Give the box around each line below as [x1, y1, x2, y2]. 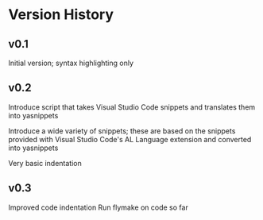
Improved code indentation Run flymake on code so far [8, 203, 188, 212]
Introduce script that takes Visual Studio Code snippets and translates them [8, 102, 256, 112]
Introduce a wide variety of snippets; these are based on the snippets [8, 125, 236, 136]
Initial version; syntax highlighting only [8, 58, 133, 68]
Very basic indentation [8, 158, 82, 168]
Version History [8, 6, 114, 24]
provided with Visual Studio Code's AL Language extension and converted [8, 134, 252, 144]
